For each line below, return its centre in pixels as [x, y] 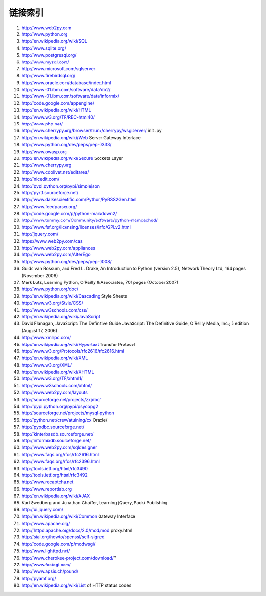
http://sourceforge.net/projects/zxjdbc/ [61, 399]
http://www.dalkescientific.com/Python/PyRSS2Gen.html [79, 200]
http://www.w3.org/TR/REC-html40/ [58, 117]
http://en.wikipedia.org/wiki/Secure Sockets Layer [72, 158]
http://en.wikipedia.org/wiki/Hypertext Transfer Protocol [78, 344]
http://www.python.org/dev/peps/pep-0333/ [66, 145]
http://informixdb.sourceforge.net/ [56, 440]
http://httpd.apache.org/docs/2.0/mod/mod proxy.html [77, 530]
